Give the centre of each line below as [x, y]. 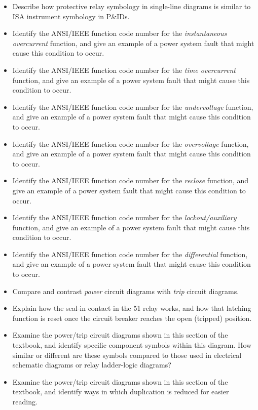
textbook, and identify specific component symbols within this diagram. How [132, 345]
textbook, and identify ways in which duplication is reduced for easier [121, 392]
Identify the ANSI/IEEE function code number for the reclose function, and [131, 180]
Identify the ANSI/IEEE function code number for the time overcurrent [124, 70]
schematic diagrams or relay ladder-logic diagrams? [92, 365]
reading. [25, 401]
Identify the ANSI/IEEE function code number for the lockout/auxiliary [124, 217]
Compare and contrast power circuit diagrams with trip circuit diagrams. [126, 291]
